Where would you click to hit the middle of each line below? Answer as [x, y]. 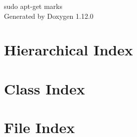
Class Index [45, 88]
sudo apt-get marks [33, 6]
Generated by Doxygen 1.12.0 [49, 16]
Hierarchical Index [68, 50]
